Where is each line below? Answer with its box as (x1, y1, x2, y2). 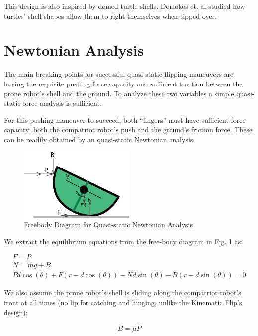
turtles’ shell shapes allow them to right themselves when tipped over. (4, 10, 217, 21)
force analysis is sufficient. (23, 98, 102, 108)
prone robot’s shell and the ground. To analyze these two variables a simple (4, 88, 234, 98)
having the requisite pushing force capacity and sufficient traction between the (4, 78, 243, 88)
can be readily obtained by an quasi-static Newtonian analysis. (4, 134, 195, 144)
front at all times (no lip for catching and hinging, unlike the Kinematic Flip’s (4, 297, 242, 308)
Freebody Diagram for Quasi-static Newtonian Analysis (24, 219, 193, 230)
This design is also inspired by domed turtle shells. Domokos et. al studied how (4, 1, 245, 11)
